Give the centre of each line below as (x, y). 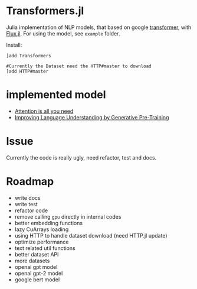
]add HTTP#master (27, 71)
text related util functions (45, 248)
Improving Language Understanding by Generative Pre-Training (92, 117)
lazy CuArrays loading (42, 229)
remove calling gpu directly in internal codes (68, 216)
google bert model (37, 280)
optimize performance (42, 242)
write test (26, 204)
